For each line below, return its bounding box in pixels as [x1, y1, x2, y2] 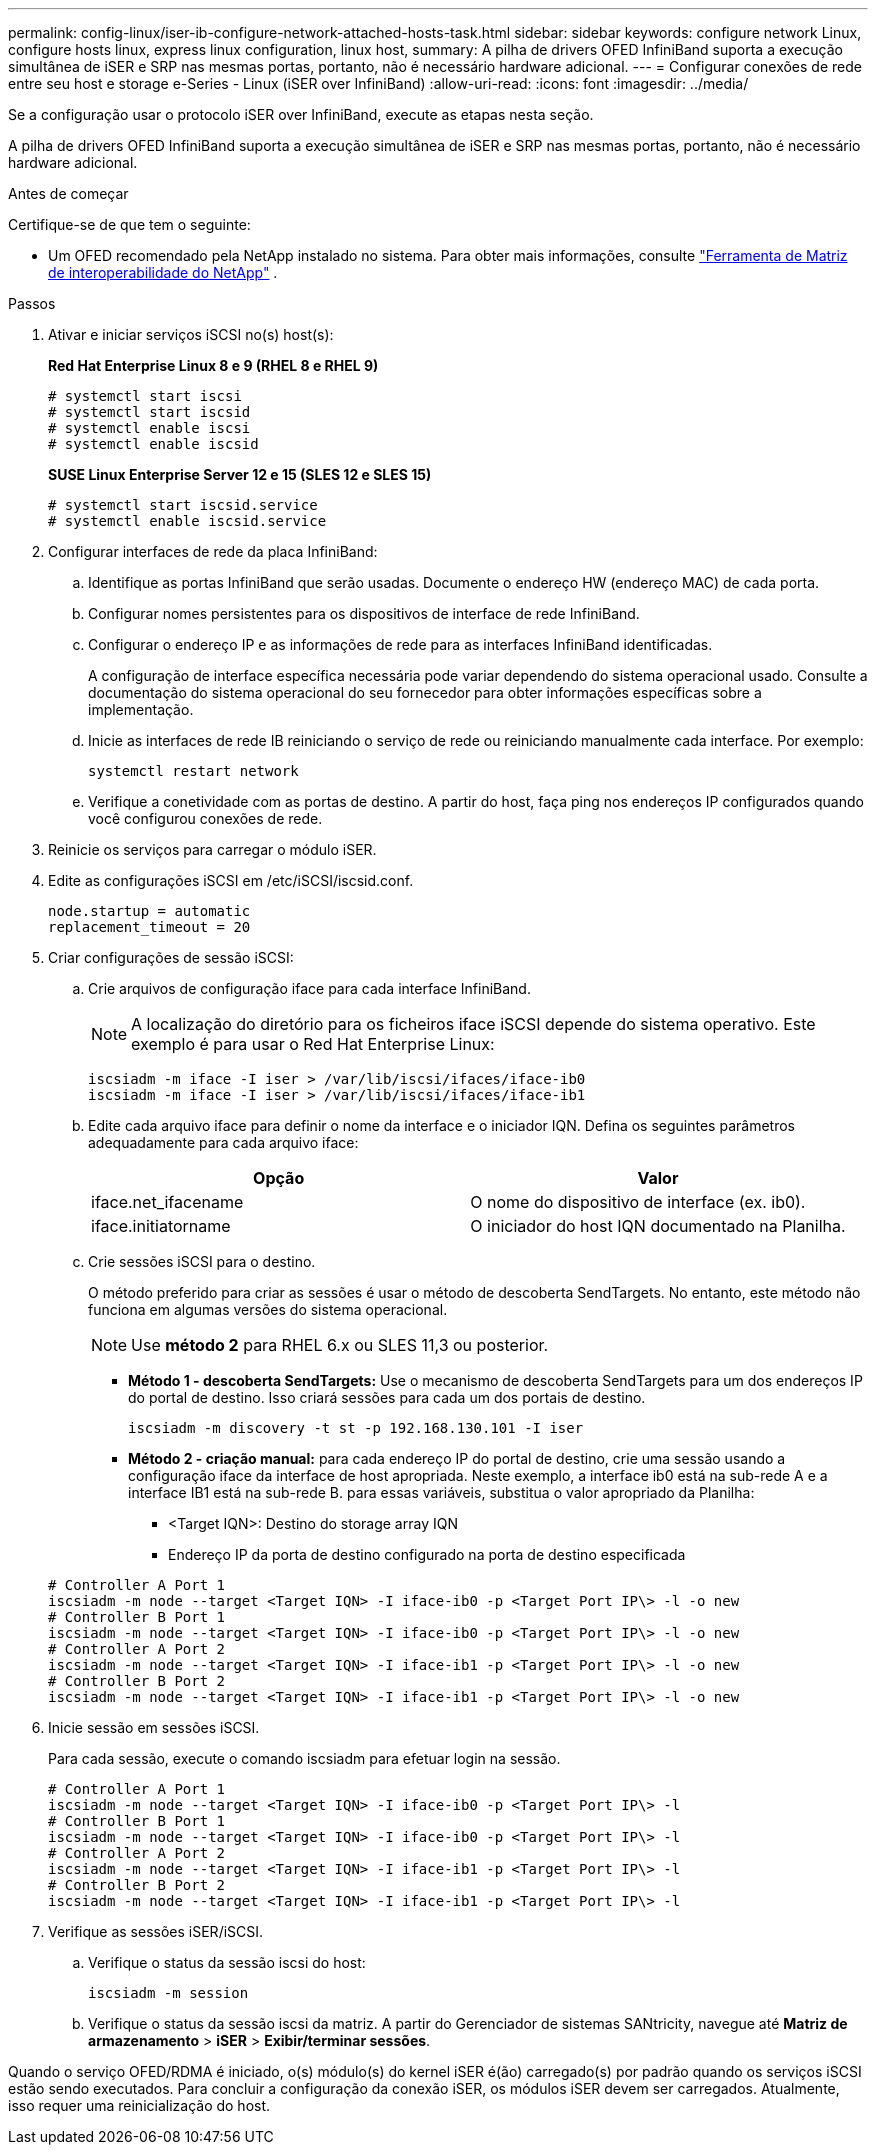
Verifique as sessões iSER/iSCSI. [48, 1923, 264, 1940]
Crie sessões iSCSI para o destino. [88, 1253, 316, 1270]
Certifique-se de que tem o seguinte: [8, 216, 251, 233]
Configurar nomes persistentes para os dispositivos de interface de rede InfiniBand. [88, 605, 640, 622]
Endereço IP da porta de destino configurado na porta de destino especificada [168, 1546, 686, 1563]
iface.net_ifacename [91, 1192, 244, 1212]
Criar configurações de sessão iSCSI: [48, 949, 294, 966]
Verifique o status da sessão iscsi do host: [88, 1954, 366, 1971]
